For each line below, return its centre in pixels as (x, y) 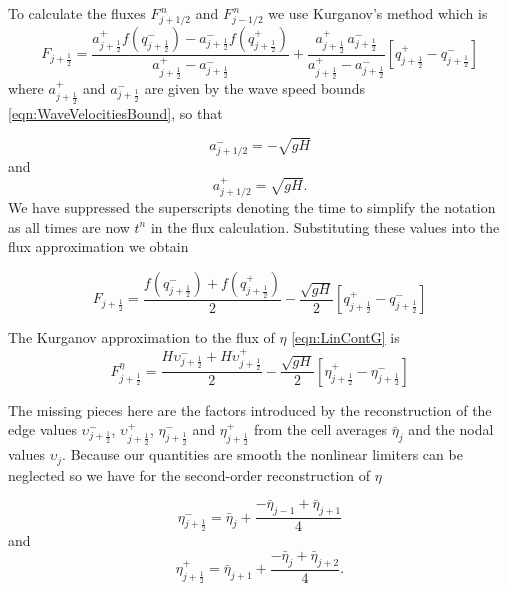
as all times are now (69, 226)
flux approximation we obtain (98, 246)
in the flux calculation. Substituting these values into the (325, 226)
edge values (42, 429)
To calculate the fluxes (77, 13)
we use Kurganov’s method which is (378, 13)
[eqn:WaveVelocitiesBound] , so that (115, 112)
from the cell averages (320, 429)
